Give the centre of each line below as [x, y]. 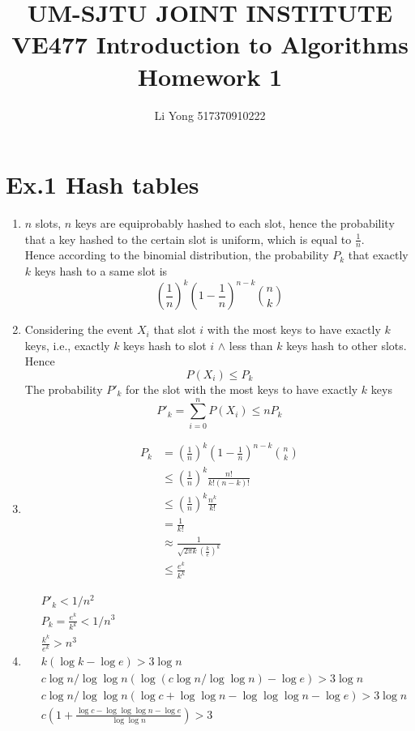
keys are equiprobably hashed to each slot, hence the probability [235, 223]
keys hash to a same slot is [101, 271]
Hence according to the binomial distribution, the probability [177, 255]
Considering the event [79, 329]
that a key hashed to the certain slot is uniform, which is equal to [188, 239]
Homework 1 [210, 76]
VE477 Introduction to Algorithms [210, 44]
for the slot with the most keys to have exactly [242, 389]
